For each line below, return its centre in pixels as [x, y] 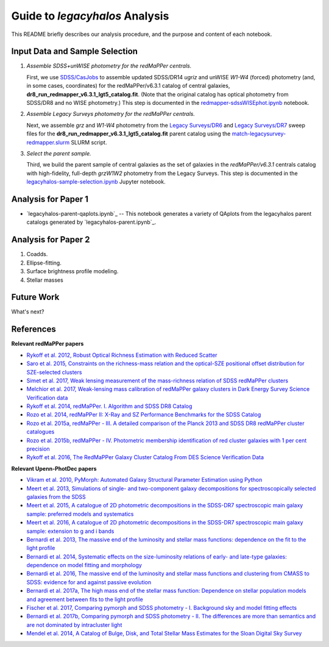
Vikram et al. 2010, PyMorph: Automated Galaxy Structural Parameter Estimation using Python [144, 480]
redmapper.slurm [48, 142]
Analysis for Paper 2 [51, 240]
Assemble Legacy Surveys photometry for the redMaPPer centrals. [111, 114]
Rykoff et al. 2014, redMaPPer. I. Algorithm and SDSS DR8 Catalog [109, 406]
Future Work [35, 297]
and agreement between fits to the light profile [85, 599]
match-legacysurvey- [259, 134]
